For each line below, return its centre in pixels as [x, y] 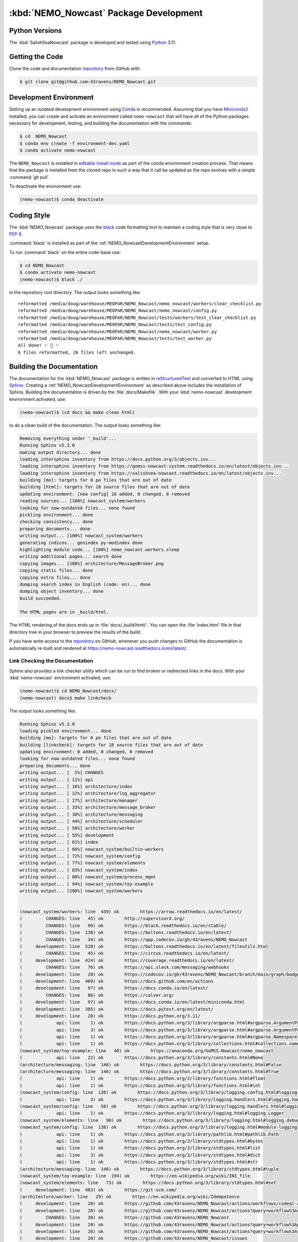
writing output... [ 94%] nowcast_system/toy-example [86, 884]
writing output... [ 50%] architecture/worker [77, 828]
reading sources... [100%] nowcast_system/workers [83, 501]
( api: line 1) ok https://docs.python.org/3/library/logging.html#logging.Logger [152, 1113]
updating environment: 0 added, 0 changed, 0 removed [86, 752]
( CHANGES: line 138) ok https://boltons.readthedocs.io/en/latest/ [126, 932]
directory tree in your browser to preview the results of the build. [75, 632]
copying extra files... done [55, 577]
